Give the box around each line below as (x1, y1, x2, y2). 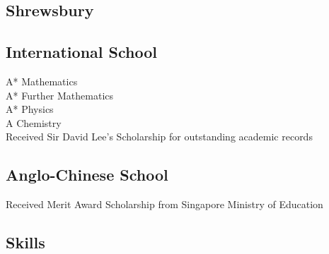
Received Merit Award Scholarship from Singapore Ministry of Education (6, 197, 323, 212)
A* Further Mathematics (6, 87, 114, 102)
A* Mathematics (6, 73, 78, 88)
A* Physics (6, 102, 54, 116)
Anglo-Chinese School (6, 164, 168, 186)
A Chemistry (6, 115, 62, 130)
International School (6, 41, 157, 63)
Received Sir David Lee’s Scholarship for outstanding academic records (6, 129, 313, 144)
